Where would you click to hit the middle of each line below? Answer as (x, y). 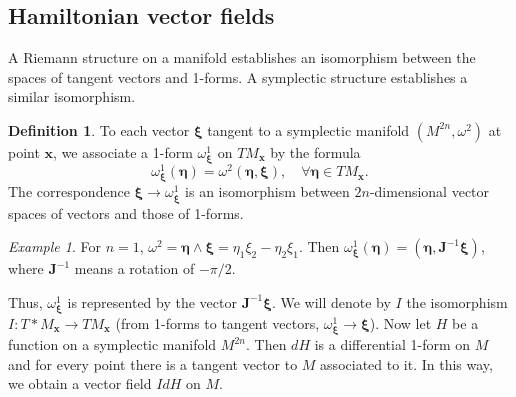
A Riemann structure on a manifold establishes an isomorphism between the (242, 57)
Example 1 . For (54, 246)
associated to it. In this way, (406, 363)
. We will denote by (331, 301)
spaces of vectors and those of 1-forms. (126, 212)
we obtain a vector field (80, 383)
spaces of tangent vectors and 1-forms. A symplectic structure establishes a (238, 76)
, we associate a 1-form (123, 151)
